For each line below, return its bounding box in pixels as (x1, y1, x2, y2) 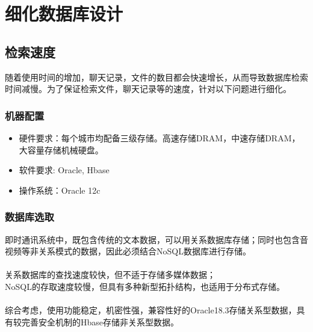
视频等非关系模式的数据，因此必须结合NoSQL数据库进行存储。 (5, 245, 251, 257)
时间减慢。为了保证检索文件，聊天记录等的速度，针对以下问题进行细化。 (5, 82, 291, 95)
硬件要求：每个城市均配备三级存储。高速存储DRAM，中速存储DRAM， (19, 131, 300, 144)
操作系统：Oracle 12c (19, 183, 101, 196)
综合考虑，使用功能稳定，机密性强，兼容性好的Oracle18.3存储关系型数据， (5, 304, 297, 316)
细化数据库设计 (5, 1, 123, 26)
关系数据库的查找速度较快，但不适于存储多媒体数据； (5, 268, 215, 281)
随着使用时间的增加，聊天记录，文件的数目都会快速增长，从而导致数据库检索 (5, 70, 308, 83)
